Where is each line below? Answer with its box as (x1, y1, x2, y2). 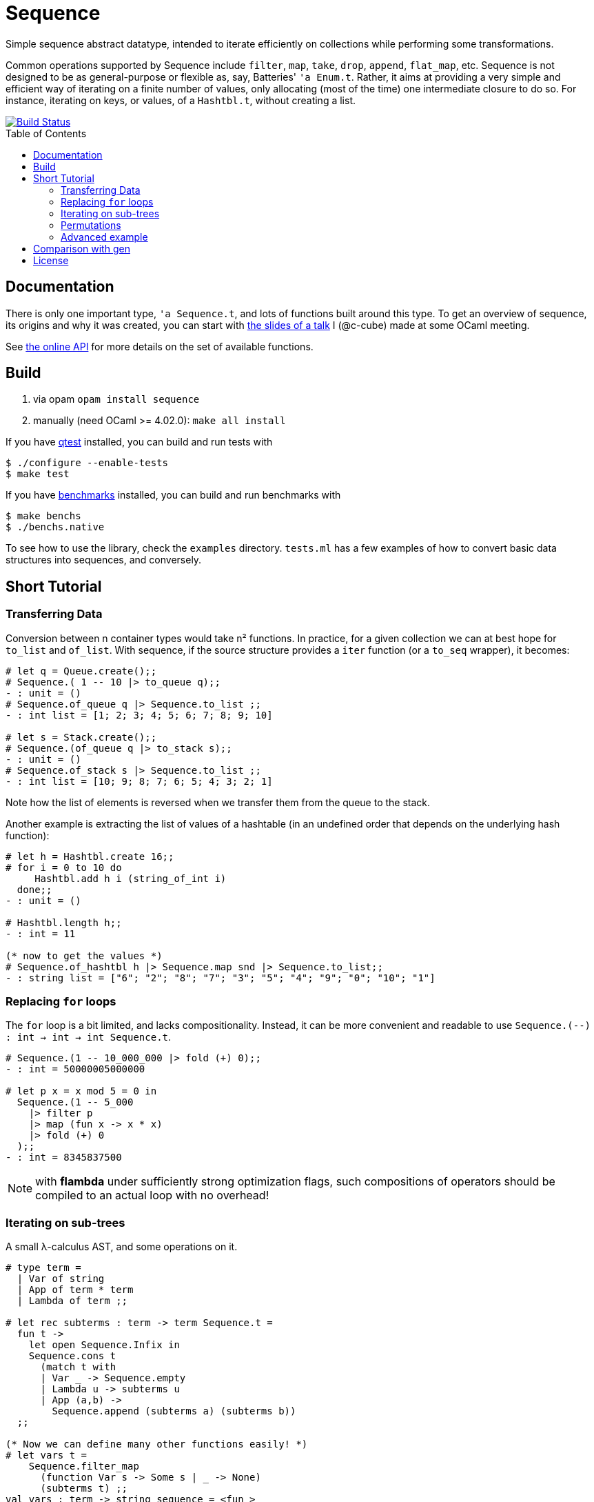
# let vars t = (6, 1450, 88, 1461)
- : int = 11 (6, 928, 76, 939)
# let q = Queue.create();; (6, 665, 157, 677)
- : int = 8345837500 (6, 1152, 122, 1163)
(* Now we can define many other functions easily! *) (6, 1439, 308, 1450)
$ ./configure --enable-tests (6, 457, 169, 469)
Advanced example (61, 230, 148, 243)
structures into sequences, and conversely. (6, 554, 202, 566)
